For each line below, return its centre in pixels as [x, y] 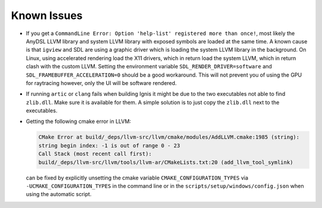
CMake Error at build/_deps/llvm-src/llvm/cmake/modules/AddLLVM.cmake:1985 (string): [169, 137]
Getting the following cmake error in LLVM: [78, 121]
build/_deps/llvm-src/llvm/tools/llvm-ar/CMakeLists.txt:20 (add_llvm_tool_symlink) [166, 162]
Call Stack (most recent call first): [95, 154]
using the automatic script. [59, 194]
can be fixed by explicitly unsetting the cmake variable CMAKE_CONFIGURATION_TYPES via [137, 178]
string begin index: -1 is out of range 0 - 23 [109, 145]
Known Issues [47, 15]
